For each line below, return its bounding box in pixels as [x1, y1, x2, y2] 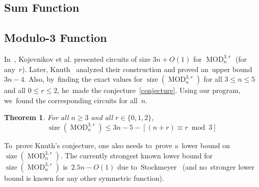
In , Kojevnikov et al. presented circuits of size [4, 53, 150, 64]
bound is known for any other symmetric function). [4, 172, 164, 183]
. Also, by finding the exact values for [24, 74, 143, 84]
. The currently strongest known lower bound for [60, 150, 213, 160]
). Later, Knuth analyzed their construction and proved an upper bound [22, 63, 252, 74]
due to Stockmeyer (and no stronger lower [117, 161, 255, 172]
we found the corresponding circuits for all [4, 95, 138, 105]
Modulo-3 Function [4, 30, 107, 45]
